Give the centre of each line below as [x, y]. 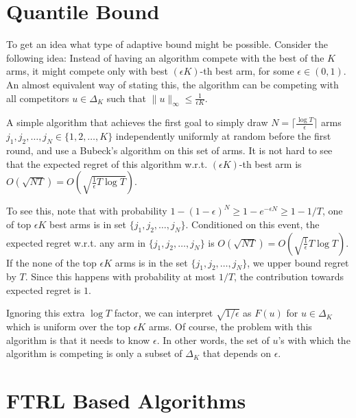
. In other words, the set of [213, 340]
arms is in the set [151, 262]
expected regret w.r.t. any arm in [76, 242]
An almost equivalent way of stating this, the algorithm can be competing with [173, 84]
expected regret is [44, 290]
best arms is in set [88, 224]
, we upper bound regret [298, 262]
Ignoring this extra [46, 313]
